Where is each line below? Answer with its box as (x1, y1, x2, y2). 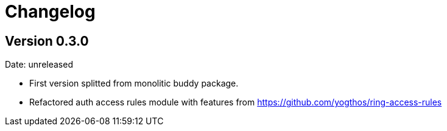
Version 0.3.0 (5, 33, 89, 49)
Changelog (5, 1, 96, 22)
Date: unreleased (5, 59, 73, 70)
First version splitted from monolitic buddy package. (29, 78, 239, 89)
